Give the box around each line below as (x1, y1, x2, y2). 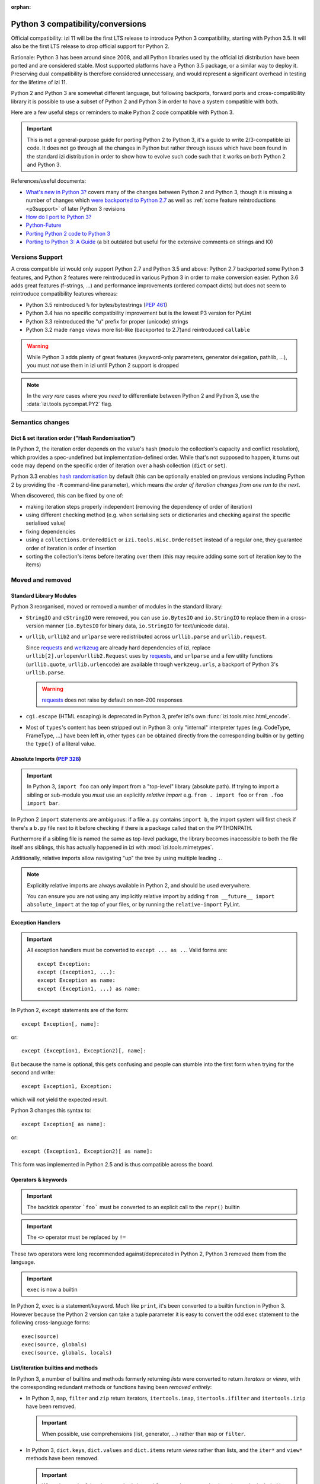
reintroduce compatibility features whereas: (11, 290, 118, 297)
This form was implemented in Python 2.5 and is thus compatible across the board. (11, 1160, 214, 1168)
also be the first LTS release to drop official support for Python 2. (11, 43, 170, 50)
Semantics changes (11, 418, 69, 427)
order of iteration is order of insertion (25, 544, 117, 551)
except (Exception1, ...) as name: (37, 985, 141, 992)
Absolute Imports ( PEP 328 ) (11, 756, 81, 763)
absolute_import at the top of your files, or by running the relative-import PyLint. (27, 901, 241, 908)
